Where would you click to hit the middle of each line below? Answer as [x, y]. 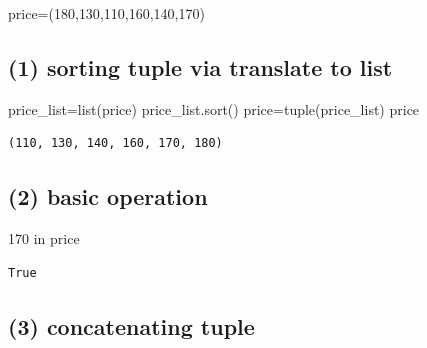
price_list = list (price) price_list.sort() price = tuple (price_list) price [214, 108]
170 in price [44, 238]
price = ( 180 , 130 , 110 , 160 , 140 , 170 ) [106, 13]
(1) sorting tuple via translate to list [200, 66]
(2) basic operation [108, 196]
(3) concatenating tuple [131, 325]
